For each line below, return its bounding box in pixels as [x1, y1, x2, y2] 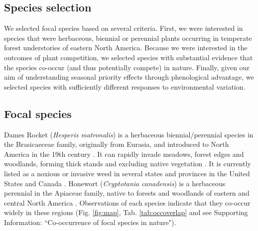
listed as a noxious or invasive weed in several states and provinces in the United [4, 168, 250, 178]
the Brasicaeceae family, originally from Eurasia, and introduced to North [4, 139, 229, 149]
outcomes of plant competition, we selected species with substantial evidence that [4, 52, 253, 62]
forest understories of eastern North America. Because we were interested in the [4, 42, 248, 53]
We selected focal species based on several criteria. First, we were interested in [4, 23, 243, 33]
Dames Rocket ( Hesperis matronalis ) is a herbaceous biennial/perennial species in [4, 129, 254, 139]
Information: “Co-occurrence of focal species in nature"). [4, 217, 176, 227]
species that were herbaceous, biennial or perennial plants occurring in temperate [4, 32, 252, 43]
